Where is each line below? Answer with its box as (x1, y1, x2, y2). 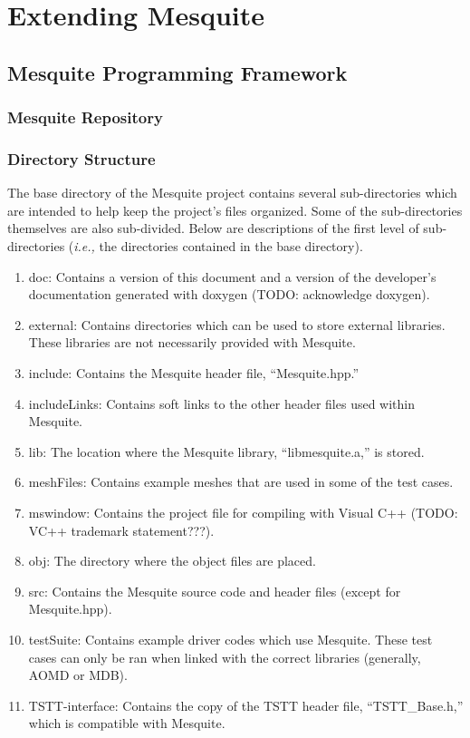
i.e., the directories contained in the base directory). (73, 237, 363, 255)
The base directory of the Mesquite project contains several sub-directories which (7, 183, 457, 202)
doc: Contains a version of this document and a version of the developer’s (28, 267, 436, 286)
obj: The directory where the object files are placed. (28, 551, 316, 570)
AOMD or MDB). (28, 665, 128, 685)
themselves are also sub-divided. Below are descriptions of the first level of (7, 218, 419, 238)
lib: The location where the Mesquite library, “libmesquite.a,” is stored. (28, 442, 425, 461)
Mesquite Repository (7, 106, 163, 129)
